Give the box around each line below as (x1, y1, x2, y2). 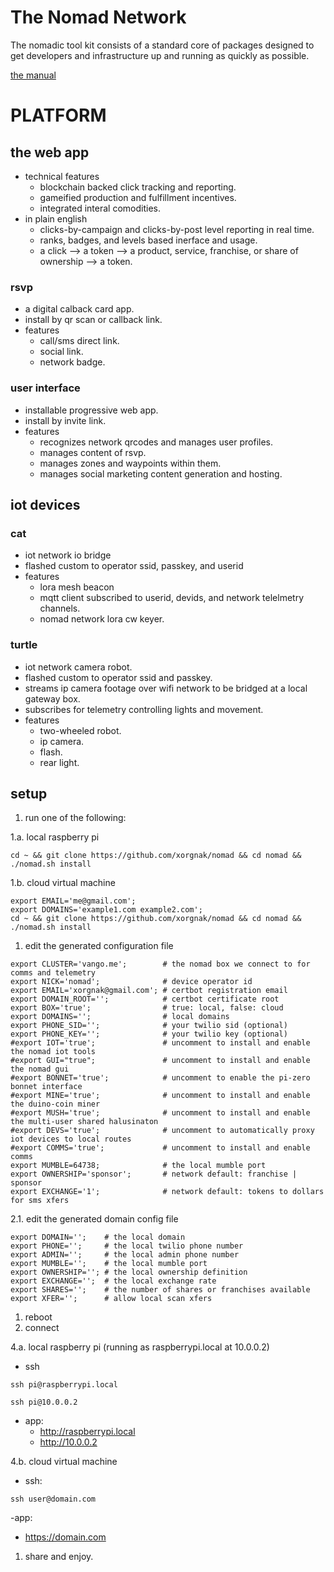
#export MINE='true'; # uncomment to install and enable (10, 1091, 311, 1101)
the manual (10, 69, 57, 81)
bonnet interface (10, 1082, 83, 1092)
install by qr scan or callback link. (24, 314, 163, 326)
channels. (39, 602, 81, 615)
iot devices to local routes (10, 1134, 132, 1145)
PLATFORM (10, 104, 107, 127)
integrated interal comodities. (39, 202, 161, 214)
